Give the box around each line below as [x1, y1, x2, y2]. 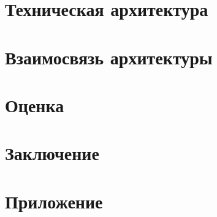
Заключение [5, 140, 99, 166]
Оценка [5, 92, 64, 117]
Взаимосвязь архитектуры [5, 44, 213, 69]
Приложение [5, 188, 103, 213]
